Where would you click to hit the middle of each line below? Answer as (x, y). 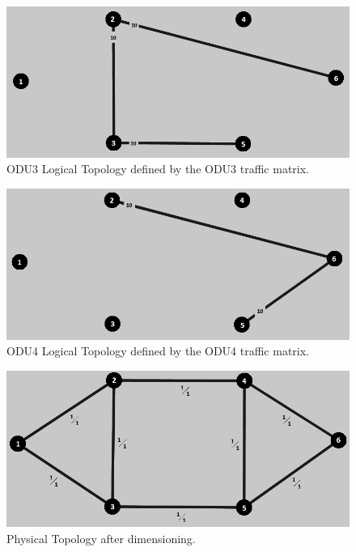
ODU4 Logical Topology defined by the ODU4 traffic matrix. (158, 351)
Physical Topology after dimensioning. (101, 538)
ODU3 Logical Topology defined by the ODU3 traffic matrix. (158, 169)
